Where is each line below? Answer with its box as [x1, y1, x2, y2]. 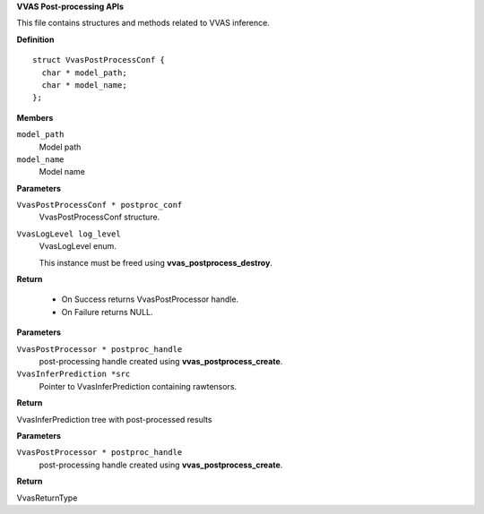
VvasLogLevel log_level [16, 228, 121, 239]
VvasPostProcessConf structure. [39, 211, 160, 223]
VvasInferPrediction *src [16, 369, 131, 380]
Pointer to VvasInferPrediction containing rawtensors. [39, 381, 238, 391]
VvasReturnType [16, 493, 78, 503]
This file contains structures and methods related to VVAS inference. [16, 18, 271, 29]
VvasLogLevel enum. [39, 241, 117, 252]
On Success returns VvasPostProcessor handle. [61, 294, 239, 304]
